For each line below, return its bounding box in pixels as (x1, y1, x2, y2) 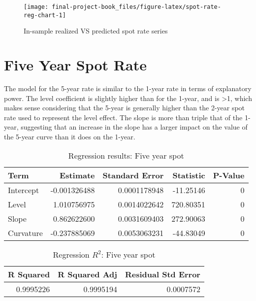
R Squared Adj (58, 268, 117, 280)
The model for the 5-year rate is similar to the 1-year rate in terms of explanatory (4, 83, 252, 94)
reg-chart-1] (24, 11, 66, 19)
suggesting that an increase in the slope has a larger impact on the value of (21, 122, 248, 132)
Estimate (60, 169, 95, 181)
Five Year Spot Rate (4, 55, 147, 75)
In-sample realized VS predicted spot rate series (24, 26, 168, 36)
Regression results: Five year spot (68, 149, 184, 161)
